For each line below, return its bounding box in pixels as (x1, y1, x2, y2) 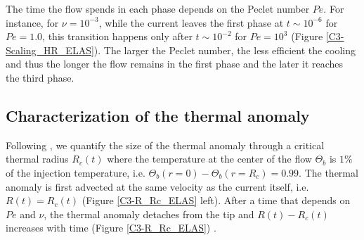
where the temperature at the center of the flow (107, 151, 312, 166)
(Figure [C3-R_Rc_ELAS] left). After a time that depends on (82, 193, 351, 208)
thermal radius (6, 151, 69, 166)
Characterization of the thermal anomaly (6, 104, 310, 126)
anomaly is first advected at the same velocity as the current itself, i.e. (6, 179, 309, 194)
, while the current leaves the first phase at (98, 15, 284, 30)
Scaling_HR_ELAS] (6, 42, 94, 57)
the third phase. (6, 70, 74, 84)
